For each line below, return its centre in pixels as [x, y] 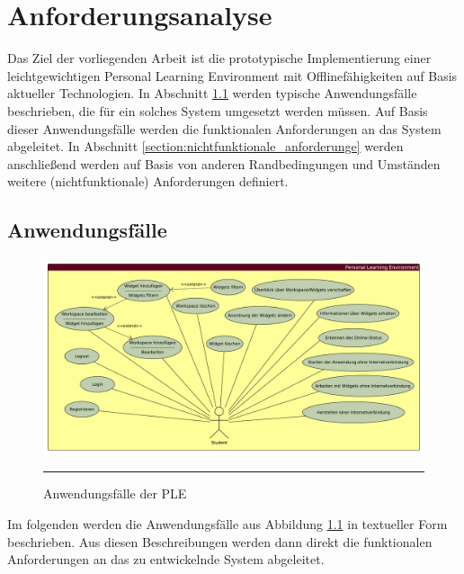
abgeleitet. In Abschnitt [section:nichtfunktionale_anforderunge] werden [205, 146]
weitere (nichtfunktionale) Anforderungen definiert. [148, 181]
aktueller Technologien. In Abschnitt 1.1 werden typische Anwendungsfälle [212, 93]
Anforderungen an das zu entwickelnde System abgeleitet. [166, 559]
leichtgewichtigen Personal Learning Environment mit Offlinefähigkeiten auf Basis [232, 75]
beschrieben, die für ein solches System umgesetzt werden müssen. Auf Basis [218, 110]
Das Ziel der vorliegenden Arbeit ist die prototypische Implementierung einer [219, 58]
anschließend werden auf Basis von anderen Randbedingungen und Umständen [224, 163]
